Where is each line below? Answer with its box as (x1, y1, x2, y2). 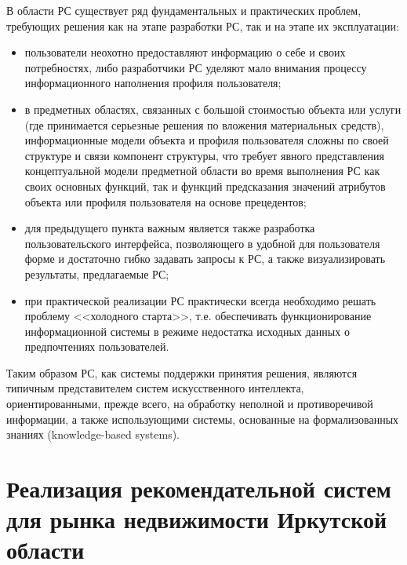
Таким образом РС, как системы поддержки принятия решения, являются (6, 364, 358, 381)
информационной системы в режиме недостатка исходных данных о (24, 323, 350, 339)
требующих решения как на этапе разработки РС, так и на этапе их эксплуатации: (6, 17, 399, 34)
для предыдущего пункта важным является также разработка (24, 220, 315, 236)
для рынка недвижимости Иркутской (6, 503, 387, 535)
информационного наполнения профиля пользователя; (24, 75, 282, 91)
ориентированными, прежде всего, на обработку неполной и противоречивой (6, 395, 373, 412)
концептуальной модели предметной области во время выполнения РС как (24, 162, 380, 179)
